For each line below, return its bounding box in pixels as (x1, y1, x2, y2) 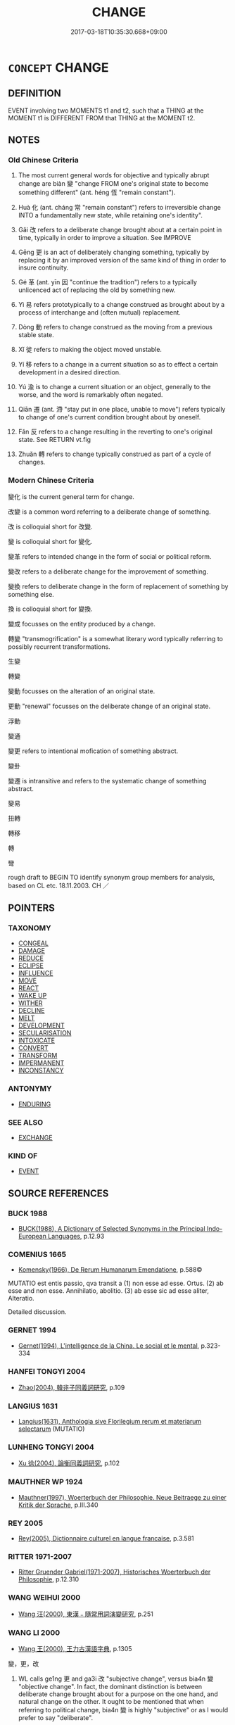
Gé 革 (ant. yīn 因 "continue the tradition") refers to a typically (18, 278, 198, 286)
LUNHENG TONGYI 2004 (8, 1442, 94, 1452)
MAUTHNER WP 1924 (8, 1477, 83, 1487)
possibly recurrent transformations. (8, 642, 111, 651)
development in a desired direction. (18, 368, 122, 377)
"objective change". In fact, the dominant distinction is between (18, 1682, 203, 1691)
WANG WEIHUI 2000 (8, 1593, 81, 1603)
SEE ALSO (8, 1117, 44, 1127)
